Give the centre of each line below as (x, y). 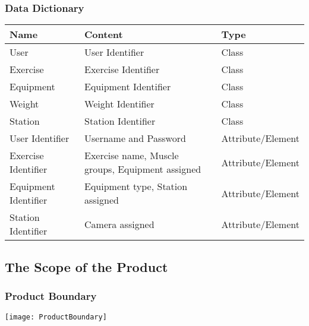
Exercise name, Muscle (132, 156)
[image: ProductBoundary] (56, 317)
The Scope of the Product (86, 266)
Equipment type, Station (136, 186)
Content (104, 34)
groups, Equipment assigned (143, 169)
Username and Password (135, 138)
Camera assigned (119, 224)
